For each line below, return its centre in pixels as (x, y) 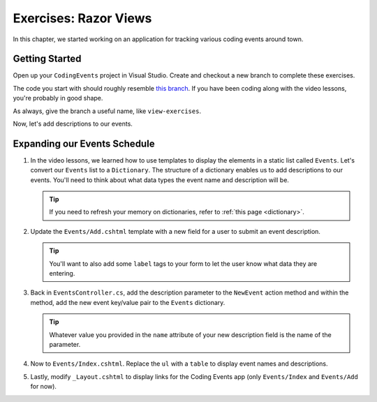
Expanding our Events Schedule (84, 143)
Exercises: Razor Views (82, 18)
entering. (62, 274)
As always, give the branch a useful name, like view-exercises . (107, 111)
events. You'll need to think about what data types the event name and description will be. (160, 180)
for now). (44, 387)
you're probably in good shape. (58, 98)
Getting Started (47, 59)
